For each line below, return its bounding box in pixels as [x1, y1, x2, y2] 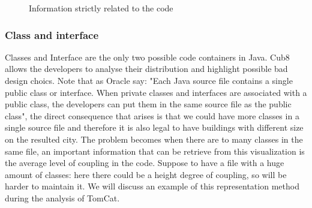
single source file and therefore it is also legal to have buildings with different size [5, 121, 304, 134]
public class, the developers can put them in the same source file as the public [5, 98, 292, 110]
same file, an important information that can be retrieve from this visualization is [5, 144, 305, 157]
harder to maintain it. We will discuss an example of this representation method [5, 180, 299, 192]
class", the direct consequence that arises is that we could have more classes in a [5, 109, 299, 122]
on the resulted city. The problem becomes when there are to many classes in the [5, 132, 303, 145]
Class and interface [5, 27, 99, 42]
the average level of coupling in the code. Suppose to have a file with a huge [5, 156, 284, 169]
